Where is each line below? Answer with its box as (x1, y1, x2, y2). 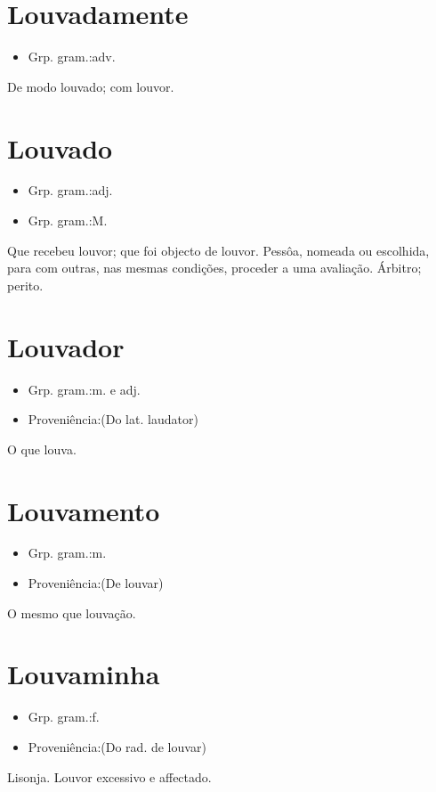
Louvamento (7, 492, 160, 528)
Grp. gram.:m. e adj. (28, 380, 141, 398)
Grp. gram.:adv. (28, 47, 116, 66)
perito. (7, 275, 44, 294)
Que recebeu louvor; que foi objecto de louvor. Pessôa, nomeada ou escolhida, (7, 241, 430, 259)
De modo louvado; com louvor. (7, 77, 174, 95)
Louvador (7, 328, 125, 364)
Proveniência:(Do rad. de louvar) (28, 737, 206, 755)
